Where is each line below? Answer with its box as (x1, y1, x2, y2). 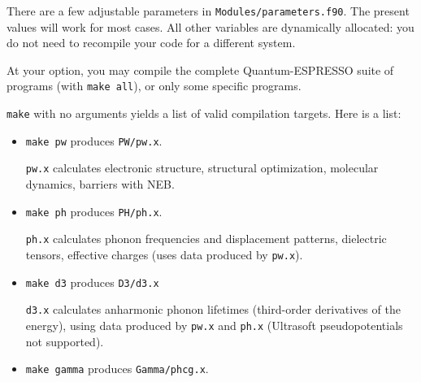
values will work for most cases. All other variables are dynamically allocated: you (7, 18, 414, 35)
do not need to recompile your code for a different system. (7, 34, 296, 51)
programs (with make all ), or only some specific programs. (7, 77, 302, 94)
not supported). (25, 332, 104, 349)
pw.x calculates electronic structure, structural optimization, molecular (25, 159, 379, 176)
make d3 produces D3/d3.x (25, 273, 159, 290)
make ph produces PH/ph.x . (25, 202, 163, 219)
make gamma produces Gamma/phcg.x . (25, 360, 209, 377)
